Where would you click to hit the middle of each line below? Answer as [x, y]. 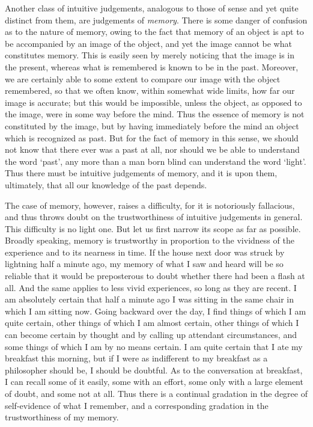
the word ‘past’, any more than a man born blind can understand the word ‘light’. [156, 161]
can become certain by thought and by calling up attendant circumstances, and [151, 335]
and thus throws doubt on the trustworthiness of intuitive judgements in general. [154, 217]
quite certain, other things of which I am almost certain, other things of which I [152, 323]
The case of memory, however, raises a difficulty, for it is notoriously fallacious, [150, 205]
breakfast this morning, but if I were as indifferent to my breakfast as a [136, 358]
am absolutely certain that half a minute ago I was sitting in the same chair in [150, 299]
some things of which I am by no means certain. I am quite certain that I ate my [154, 346]
